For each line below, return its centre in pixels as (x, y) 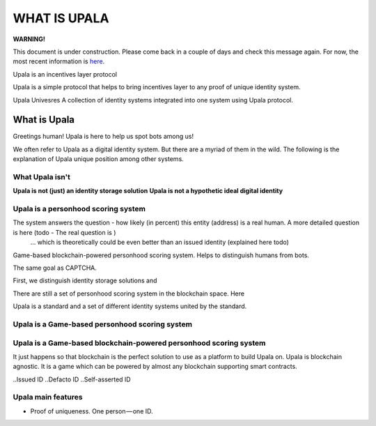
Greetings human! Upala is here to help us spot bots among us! (103, 137)
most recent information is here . (59, 61)
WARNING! (29, 39)
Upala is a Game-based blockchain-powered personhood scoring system (139, 343)
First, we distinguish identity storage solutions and (85, 281)
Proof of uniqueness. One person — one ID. (92, 411)
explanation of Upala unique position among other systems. (98, 159)
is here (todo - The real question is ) (64, 232)
